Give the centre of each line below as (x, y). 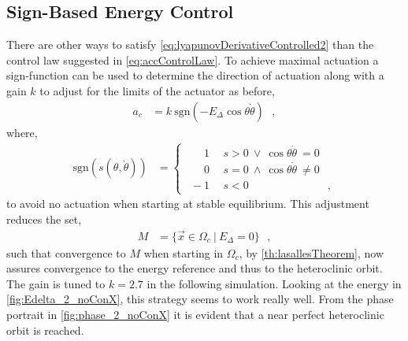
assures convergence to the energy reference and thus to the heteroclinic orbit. (195, 268)
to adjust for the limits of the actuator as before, (157, 90)
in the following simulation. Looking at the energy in (274, 283)
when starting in (184, 252)
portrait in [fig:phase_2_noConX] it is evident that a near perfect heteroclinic (195, 315)
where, (22, 132)
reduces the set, (44, 219)
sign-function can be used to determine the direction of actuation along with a (195, 75)
